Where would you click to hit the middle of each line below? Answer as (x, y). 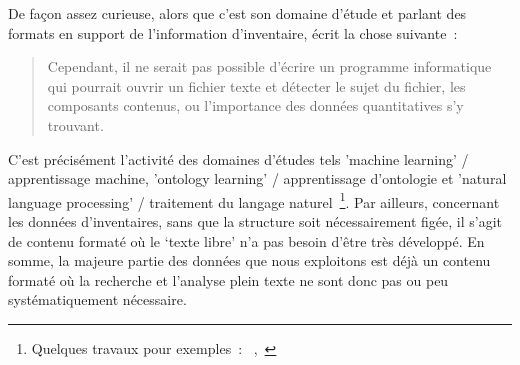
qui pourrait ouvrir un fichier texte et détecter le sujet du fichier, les (256, 85)
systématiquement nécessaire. (97, 299)
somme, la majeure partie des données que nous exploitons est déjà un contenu (249, 260)
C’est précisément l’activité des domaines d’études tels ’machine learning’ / (238, 158)
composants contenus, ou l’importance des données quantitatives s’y (255, 105)
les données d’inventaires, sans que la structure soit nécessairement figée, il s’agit (255, 221)
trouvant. (75, 124)
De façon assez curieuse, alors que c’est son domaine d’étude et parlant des (237, 13)
